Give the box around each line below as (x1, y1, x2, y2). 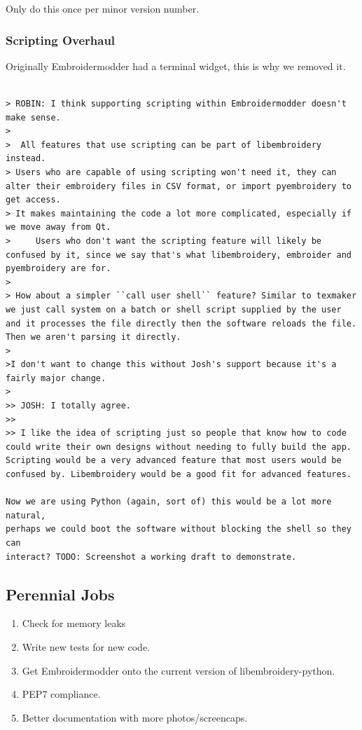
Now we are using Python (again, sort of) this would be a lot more (6, 497, 332, 507)
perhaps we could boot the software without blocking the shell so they (6, 524, 351, 535)
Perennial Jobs (6, 583, 115, 605)
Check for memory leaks (22, 616, 126, 631)
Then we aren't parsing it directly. (6, 332, 181, 343)
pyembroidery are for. (6, 263, 111, 274)
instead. (6, 153, 46, 164)
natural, (6, 510, 46, 521)
